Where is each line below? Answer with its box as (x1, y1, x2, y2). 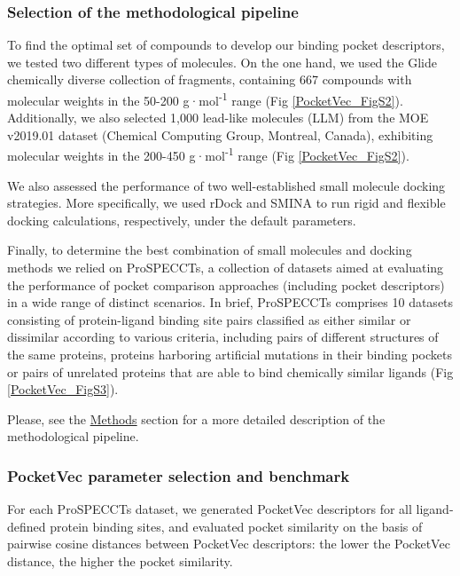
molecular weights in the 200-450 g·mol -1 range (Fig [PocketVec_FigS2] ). (7, 144, 409, 165)
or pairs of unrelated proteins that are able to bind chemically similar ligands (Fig (7, 362, 454, 381)
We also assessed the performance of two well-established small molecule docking (7, 176, 446, 194)
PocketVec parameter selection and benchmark (7, 464, 350, 486)
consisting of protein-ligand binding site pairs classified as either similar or (7, 310, 411, 328)
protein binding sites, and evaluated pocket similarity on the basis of (50, 517, 423, 535)
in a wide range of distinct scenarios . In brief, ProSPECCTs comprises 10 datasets (7, 293, 454, 312)
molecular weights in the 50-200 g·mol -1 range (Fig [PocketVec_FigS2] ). (7, 89, 403, 109)
